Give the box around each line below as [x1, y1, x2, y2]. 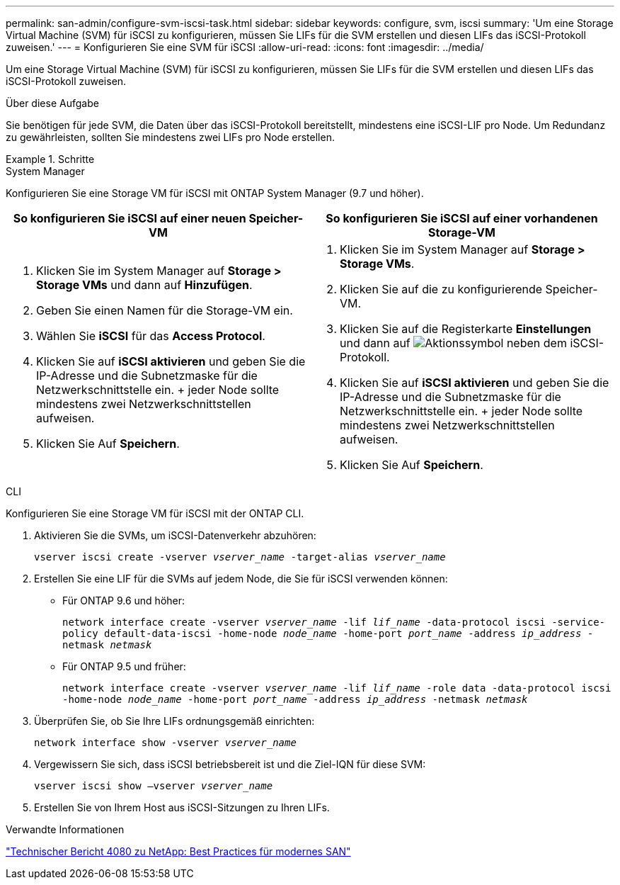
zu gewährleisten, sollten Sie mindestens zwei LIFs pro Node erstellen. [6, 131, 335, 143]
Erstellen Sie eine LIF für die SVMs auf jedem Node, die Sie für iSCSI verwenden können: [34, 573, 448, 585]
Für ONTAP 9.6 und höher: [62, 594, 185, 607]
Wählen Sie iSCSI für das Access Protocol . [36, 329, 265, 343]
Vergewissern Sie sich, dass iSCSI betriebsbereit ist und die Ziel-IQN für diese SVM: [34, 758, 426, 770]
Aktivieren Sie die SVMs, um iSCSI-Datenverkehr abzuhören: [34, 529, 316, 541]
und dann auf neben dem [340, 336, 567, 350]
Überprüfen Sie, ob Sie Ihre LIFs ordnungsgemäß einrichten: [34, 715, 315, 727]
